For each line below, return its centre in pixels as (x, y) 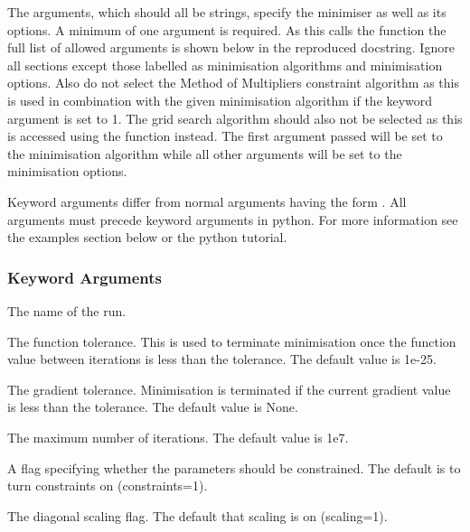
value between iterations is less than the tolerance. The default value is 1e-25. (222, 359)
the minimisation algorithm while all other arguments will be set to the (205, 153)
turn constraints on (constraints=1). (108, 485)
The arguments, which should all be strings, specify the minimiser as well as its (227, 12)
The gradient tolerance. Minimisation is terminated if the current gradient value (229, 389)
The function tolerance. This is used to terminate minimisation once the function (232, 341)
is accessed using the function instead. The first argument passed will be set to (225, 136)
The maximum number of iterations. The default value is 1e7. (178, 437)
